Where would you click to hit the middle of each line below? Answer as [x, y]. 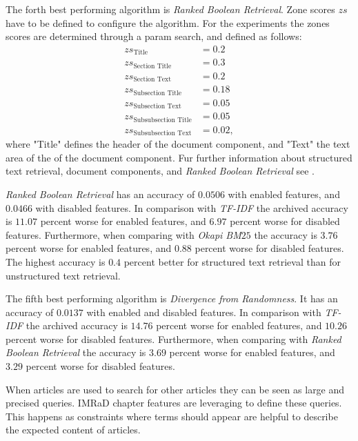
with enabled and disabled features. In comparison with [204, 312]
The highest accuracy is [56, 261]
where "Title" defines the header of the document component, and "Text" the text [178, 144]
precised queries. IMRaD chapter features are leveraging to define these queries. [174, 403]
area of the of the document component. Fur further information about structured [179, 157]
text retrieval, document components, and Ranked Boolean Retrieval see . [160, 171]
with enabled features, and [284, 194]
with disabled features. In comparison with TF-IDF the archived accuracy [192, 207]
